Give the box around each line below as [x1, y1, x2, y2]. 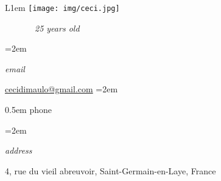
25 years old [35, 21, 80, 34]
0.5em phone [5, 103, 52, 116]
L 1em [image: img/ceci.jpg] [5, 1, 120, 13]
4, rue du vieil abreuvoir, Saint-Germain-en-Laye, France [5, 164, 216, 177]
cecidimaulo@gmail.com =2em [5, 83, 118, 95]
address [5, 144, 32, 157]
